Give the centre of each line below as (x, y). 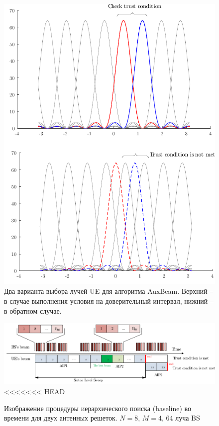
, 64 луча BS (181, 418)
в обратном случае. (33, 310)
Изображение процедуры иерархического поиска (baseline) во (98, 408)
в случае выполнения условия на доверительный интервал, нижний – (109, 300)
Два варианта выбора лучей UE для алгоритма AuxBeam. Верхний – (109, 291)
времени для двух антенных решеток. (61, 418)
